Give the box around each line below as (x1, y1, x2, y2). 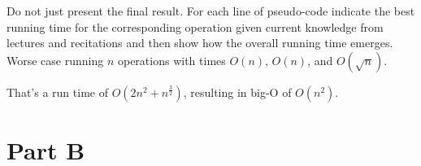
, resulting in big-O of (183, 83, 292, 100)
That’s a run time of (7, 83, 108, 100)
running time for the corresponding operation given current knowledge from (7, 18, 384, 35)
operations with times (117, 51, 226, 68)
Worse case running (7, 51, 104, 68)
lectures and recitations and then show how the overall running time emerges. (7, 34, 393, 51)
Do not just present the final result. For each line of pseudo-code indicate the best (7, 2, 415, 19)
